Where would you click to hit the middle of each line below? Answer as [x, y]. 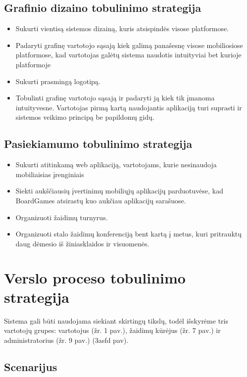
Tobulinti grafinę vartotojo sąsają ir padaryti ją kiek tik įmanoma [115, 98]
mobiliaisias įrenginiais [50, 174]
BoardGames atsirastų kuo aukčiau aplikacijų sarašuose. [101, 200]
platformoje [33, 64]
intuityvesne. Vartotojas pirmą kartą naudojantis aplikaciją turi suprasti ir [129, 107]
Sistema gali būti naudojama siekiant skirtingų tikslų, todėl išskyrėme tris [116, 320]
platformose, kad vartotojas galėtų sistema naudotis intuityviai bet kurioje [128, 55]
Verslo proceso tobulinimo [95, 277]
